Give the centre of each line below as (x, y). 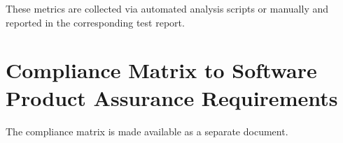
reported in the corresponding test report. (95, 22)
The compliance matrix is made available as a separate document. (147, 131)
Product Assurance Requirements (172, 97)
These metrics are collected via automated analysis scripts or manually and (167, 8)
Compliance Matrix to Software (161, 70)
